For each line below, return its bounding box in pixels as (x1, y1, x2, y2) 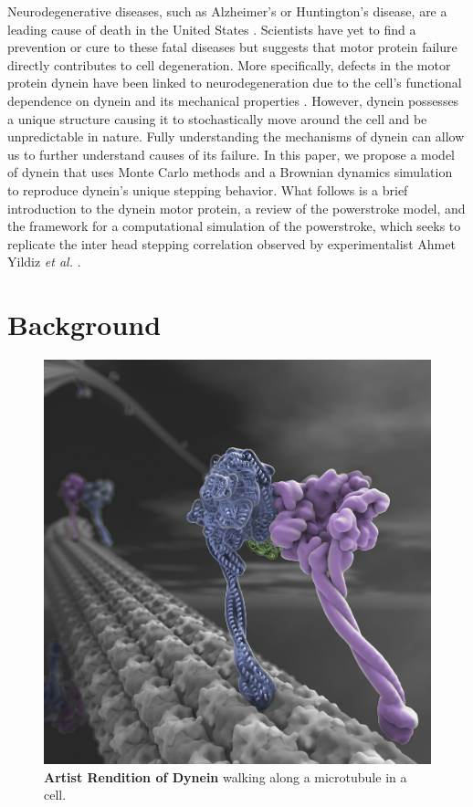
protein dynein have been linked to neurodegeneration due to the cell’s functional (7, 73, 462, 92)
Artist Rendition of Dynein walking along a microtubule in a (44, 767, 407, 786)
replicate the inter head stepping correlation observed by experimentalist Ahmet (7, 234, 456, 253)
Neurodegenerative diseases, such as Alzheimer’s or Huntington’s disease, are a (7, 2, 447, 20)
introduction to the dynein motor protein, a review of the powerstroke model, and (7, 198, 466, 217)
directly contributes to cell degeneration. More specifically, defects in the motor (7, 55, 451, 74)
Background (7, 306, 162, 343)
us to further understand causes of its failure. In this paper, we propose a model (7, 144, 456, 163)
